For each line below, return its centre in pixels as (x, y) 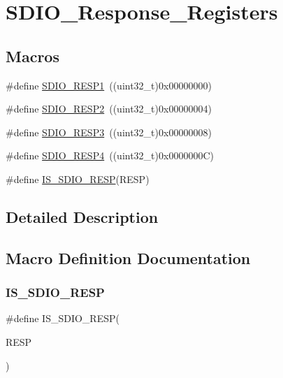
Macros (32, 56)
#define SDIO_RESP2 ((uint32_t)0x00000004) (109, 109)
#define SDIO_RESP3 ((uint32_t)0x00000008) (109, 132)
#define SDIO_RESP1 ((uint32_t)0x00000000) (109, 85)
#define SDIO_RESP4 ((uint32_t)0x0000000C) (110, 155)
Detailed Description (82, 216)
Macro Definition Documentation (128, 257)
